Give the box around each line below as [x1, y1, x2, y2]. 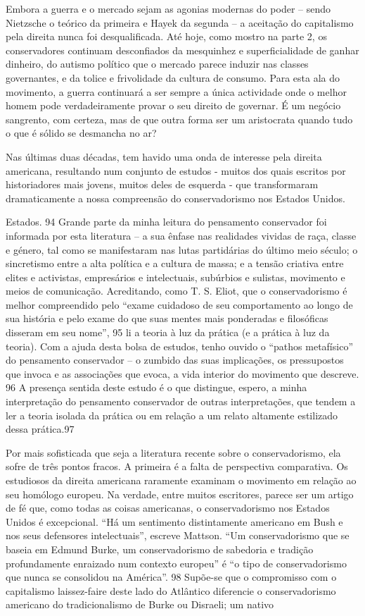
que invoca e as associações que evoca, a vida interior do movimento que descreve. [6, 366, 359, 381]
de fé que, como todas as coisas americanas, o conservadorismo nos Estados [6, 500, 330, 515]
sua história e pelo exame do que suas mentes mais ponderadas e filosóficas [6, 311, 328, 326]
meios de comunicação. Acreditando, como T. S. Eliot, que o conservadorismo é [6, 283, 347, 298]
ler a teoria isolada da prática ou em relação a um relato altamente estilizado [6, 407, 338, 422]
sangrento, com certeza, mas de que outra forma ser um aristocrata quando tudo [6, 111, 353, 126]
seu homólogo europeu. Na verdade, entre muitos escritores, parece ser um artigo [6, 486, 354, 501]
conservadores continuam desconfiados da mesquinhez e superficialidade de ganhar [6, 42, 359, 57]
